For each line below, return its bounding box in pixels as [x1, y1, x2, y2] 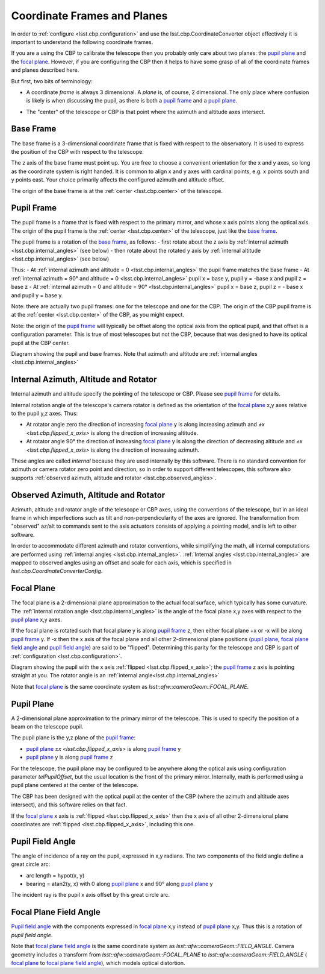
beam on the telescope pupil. [11, 723, 84, 730]
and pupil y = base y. [11, 291, 63, 299]
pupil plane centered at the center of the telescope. [11, 782, 138, 789]
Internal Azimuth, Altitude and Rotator [11, 375, 157, 385]
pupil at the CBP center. [11, 339, 70, 346]
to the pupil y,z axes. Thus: [11, 410, 78, 417]
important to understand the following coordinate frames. [11, 38, 153, 45]
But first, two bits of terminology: [11, 77, 93, 84]
